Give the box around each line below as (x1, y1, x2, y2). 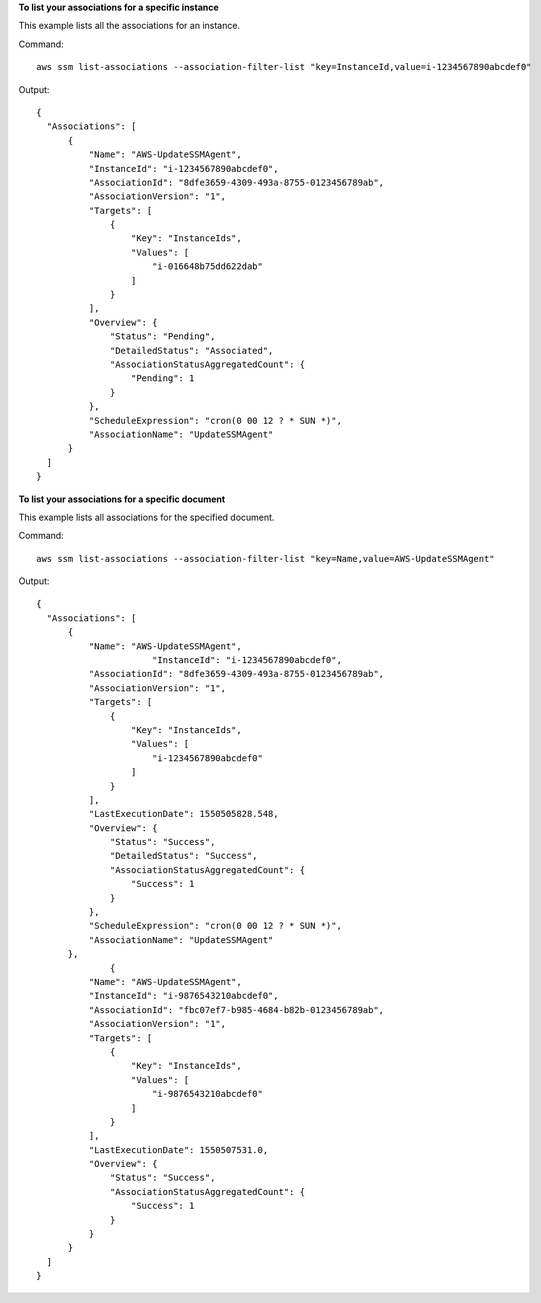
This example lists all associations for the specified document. (18, 511, 275, 523)
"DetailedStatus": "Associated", (110, 345, 274, 356)
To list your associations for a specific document (18, 493, 226, 505)
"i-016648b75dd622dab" (151, 261, 264, 272)
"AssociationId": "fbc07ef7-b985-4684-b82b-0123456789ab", (88, 1004, 385, 1015)
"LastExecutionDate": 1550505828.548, (88, 808, 279, 820)
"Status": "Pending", (110, 331, 216, 342)
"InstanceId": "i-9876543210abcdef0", (88, 990, 279, 1002)
